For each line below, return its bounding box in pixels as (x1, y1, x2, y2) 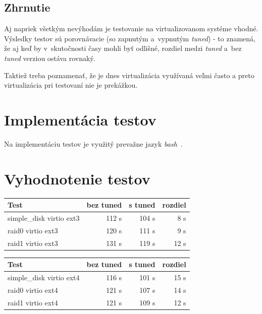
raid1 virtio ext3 (8, 237, 58, 248)
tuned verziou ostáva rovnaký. (4, 52, 95, 63)
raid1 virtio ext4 (8, 297, 58, 307)
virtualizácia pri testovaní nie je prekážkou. (4, 80, 138, 90)
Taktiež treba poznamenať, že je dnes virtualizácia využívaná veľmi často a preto (4, 70, 254, 80)
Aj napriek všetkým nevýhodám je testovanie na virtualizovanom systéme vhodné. (4, 23, 258, 34)
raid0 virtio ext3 (8, 225, 58, 235)
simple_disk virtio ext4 (8, 272, 80, 283)
